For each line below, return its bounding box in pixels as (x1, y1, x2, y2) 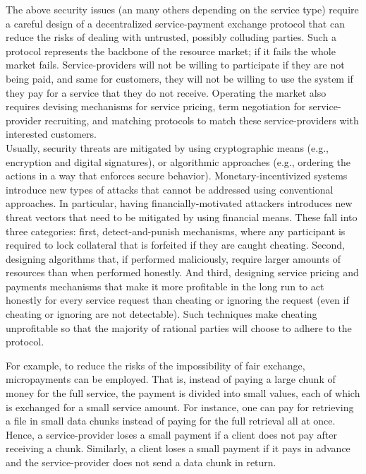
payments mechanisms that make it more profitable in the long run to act (6, 278, 324, 293)
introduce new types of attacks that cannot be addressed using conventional (6, 182, 334, 196)
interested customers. (6, 126, 97, 141)
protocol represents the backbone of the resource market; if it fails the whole (6, 43, 336, 58)
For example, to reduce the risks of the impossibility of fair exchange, (6, 357, 305, 372)
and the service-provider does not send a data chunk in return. (6, 455, 276, 469)
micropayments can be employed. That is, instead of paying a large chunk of (6, 372, 336, 386)
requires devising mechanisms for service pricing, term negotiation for (6, 99, 306, 114)
